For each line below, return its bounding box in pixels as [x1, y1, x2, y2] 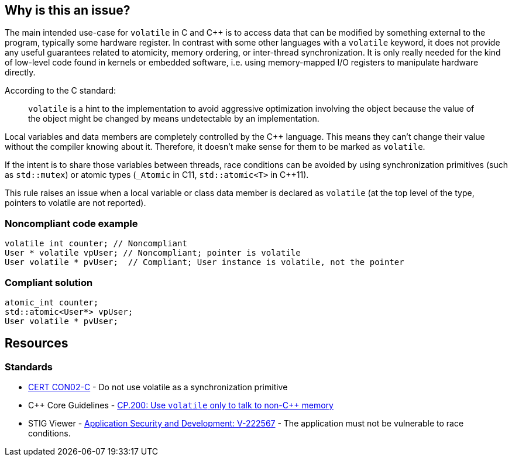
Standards [5, 360, 53, 373]
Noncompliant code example [5, 217, 138, 229]
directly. [5, 67, 36, 78]
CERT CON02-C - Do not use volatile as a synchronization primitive [28, 382, 288, 393]
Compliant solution [5, 276, 93, 288]
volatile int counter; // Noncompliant [5, 239, 187, 249]
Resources [5, 336, 68, 351]
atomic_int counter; [5, 297, 99, 307]
